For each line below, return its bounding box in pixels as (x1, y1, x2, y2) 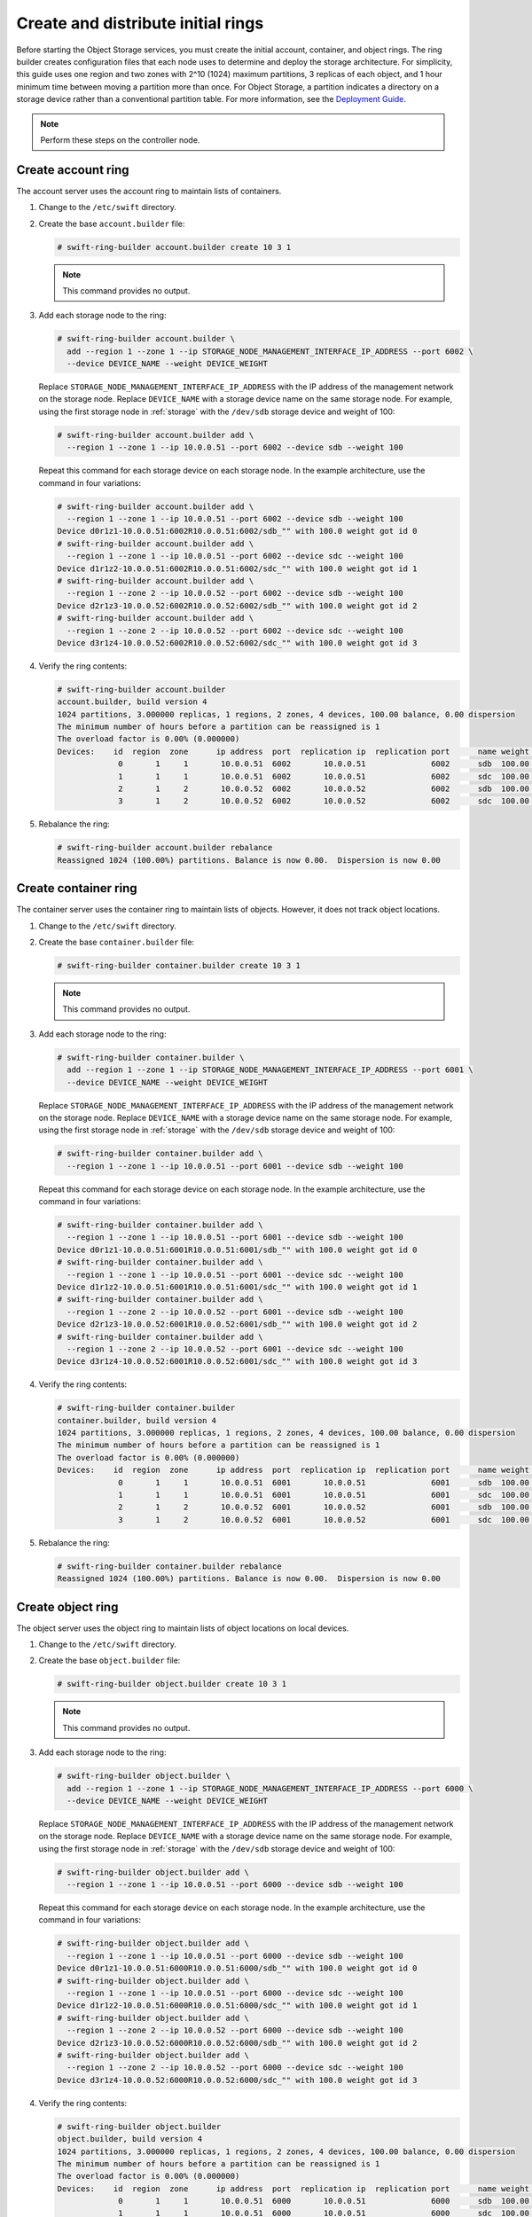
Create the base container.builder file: (38, 936, 195, 948)
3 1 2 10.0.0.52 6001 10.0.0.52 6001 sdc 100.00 (118, 1515, 529, 1524)
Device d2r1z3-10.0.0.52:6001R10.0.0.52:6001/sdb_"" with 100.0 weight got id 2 (57, 1320, 418, 1329)
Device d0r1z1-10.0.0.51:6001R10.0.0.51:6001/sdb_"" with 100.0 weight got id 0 (57, 1244, 418, 1255)
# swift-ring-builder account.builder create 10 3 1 (57, 242, 292, 252)
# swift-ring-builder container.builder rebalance (57, 1561, 283, 1571)
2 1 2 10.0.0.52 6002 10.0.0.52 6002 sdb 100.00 (118, 783, 529, 794)
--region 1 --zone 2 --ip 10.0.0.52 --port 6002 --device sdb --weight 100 (66, 588, 403, 599)
